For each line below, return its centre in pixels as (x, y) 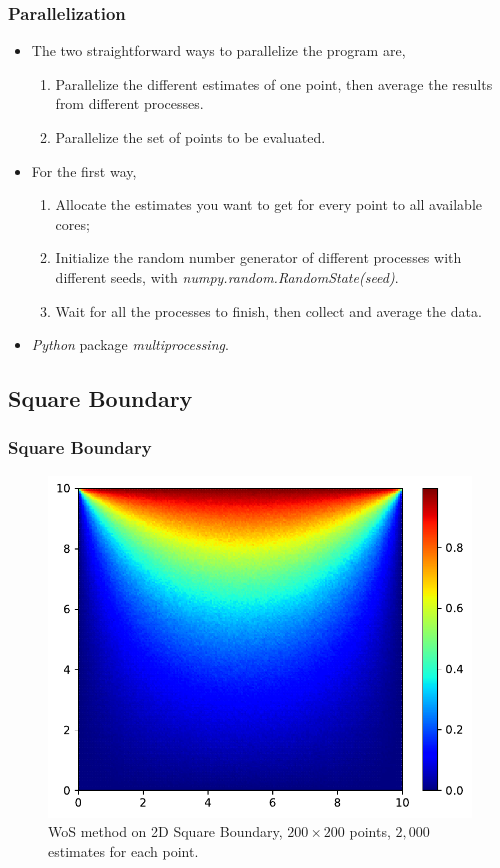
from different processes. (129, 103)
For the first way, (84, 170)
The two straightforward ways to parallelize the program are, (218, 50)
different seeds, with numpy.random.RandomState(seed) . (227, 276)
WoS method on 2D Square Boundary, (165, 831)
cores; (72, 223)
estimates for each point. (123, 850)
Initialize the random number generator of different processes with (258, 257)
